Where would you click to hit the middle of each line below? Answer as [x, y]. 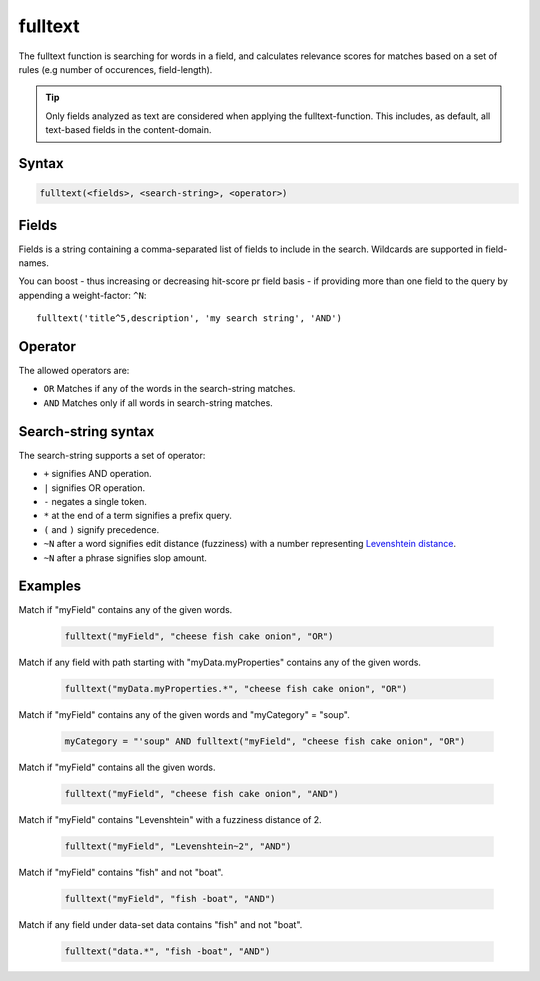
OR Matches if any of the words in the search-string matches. [169, 389]
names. [33, 263]
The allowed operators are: [74, 371]
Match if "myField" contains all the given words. [117, 767]
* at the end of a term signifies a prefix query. [137, 516]
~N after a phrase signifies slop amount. [125, 557]
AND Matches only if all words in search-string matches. [158, 402]
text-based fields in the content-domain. [128, 130]
